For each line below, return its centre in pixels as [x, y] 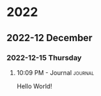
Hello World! [34, 86]
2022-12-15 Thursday [44, 58]
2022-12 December [49, 38]
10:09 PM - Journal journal [55, 72]
